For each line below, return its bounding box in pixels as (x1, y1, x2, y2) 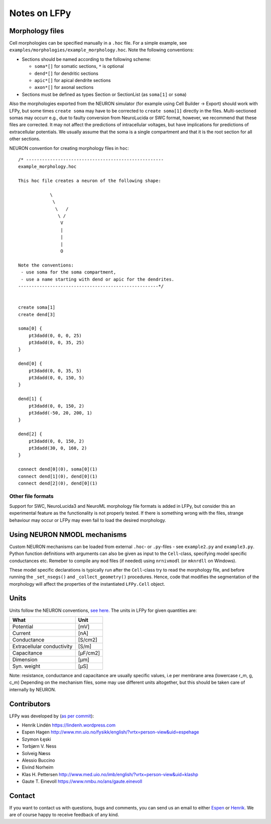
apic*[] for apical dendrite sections (34, 77, 111, 83)
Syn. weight (12, 663, 41, 670)
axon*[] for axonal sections (34, 84, 94, 90)
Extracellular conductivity (12, 643, 73, 650)
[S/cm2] (78, 636, 97, 643)
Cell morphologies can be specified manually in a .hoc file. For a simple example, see (9, 40, 187, 46)
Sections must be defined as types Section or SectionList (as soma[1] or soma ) (22, 91, 187, 98)
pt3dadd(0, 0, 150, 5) (28, 375, 85, 381)
